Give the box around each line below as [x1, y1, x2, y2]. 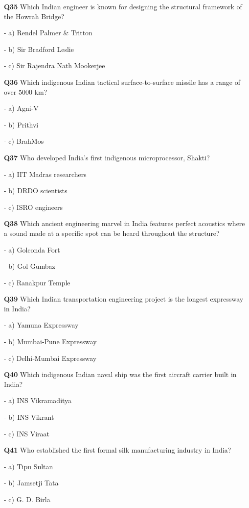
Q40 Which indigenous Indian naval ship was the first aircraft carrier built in [4, 369, 237, 380]
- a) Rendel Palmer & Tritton [4, 27, 92, 38]
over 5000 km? [4, 86, 47, 97]
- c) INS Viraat [4, 428, 49, 438]
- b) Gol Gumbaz [4, 261, 55, 271]
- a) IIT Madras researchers [4, 169, 87, 179]
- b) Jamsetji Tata [4, 478, 59, 488]
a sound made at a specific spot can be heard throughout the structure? [4, 228, 220, 238]
